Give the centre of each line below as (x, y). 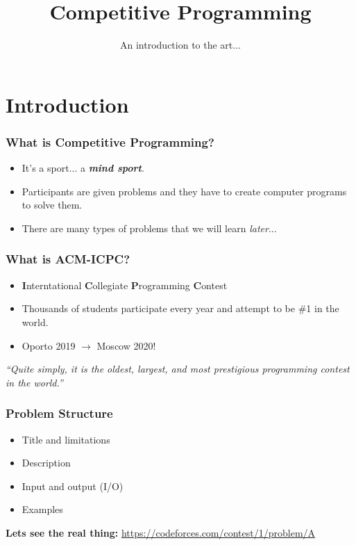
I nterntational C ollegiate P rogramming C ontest (125, 285)
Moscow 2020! (126, 345)
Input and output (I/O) (73, 486)
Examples (42, 509)
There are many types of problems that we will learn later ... (149, 228)
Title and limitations (66, 439)
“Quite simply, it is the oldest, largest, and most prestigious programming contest (178, 369)
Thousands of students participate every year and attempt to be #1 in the (180, 308)
